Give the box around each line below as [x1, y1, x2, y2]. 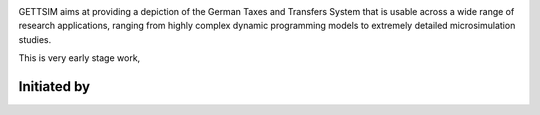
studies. [18, 33, 52, 45]
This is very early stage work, [18, 52, 141, 64]
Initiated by [18, 78, 90, 95]
